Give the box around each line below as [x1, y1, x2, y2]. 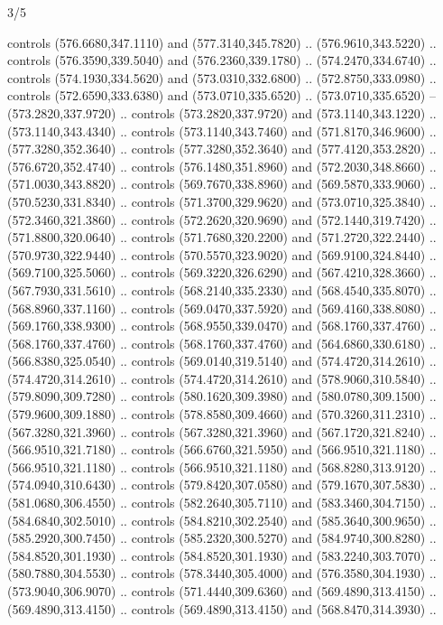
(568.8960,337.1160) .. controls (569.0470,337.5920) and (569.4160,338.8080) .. [7, 298, 437, 317]
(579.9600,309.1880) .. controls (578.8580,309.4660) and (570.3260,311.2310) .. [7, 405, 437, 424]
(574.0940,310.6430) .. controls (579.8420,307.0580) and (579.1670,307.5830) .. [7, 475, 437, 494]
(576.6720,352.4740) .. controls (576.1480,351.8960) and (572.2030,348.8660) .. [7, 156, 437, 175]
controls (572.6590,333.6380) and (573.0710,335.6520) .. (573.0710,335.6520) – [7, 86, 436, 105]
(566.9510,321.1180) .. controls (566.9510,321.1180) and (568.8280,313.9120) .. [7, 457, 437, 476]
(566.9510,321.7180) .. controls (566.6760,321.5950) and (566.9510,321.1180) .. [7, 440, 437, 459]
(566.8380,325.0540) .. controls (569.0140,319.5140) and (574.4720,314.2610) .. [7, 351, 437, 370]
